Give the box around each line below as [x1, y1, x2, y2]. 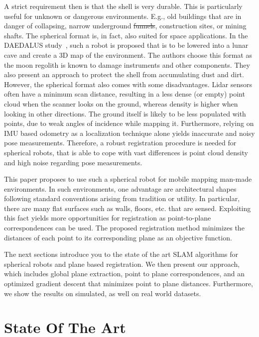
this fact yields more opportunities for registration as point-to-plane [4, 213, 211, 223]
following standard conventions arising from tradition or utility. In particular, [4, 193, 240, 204]
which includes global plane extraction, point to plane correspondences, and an [4, 268, 245, 279]
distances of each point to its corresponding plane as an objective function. [4, 232, 232, 242]
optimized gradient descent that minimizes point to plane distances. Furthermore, [4, 278, 253, 289]
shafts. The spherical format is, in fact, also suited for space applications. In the [4, 30, 248, 40]
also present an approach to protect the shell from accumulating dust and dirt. [4, 69, 244, 80]
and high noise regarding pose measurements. [4, 157, 142, 167]
